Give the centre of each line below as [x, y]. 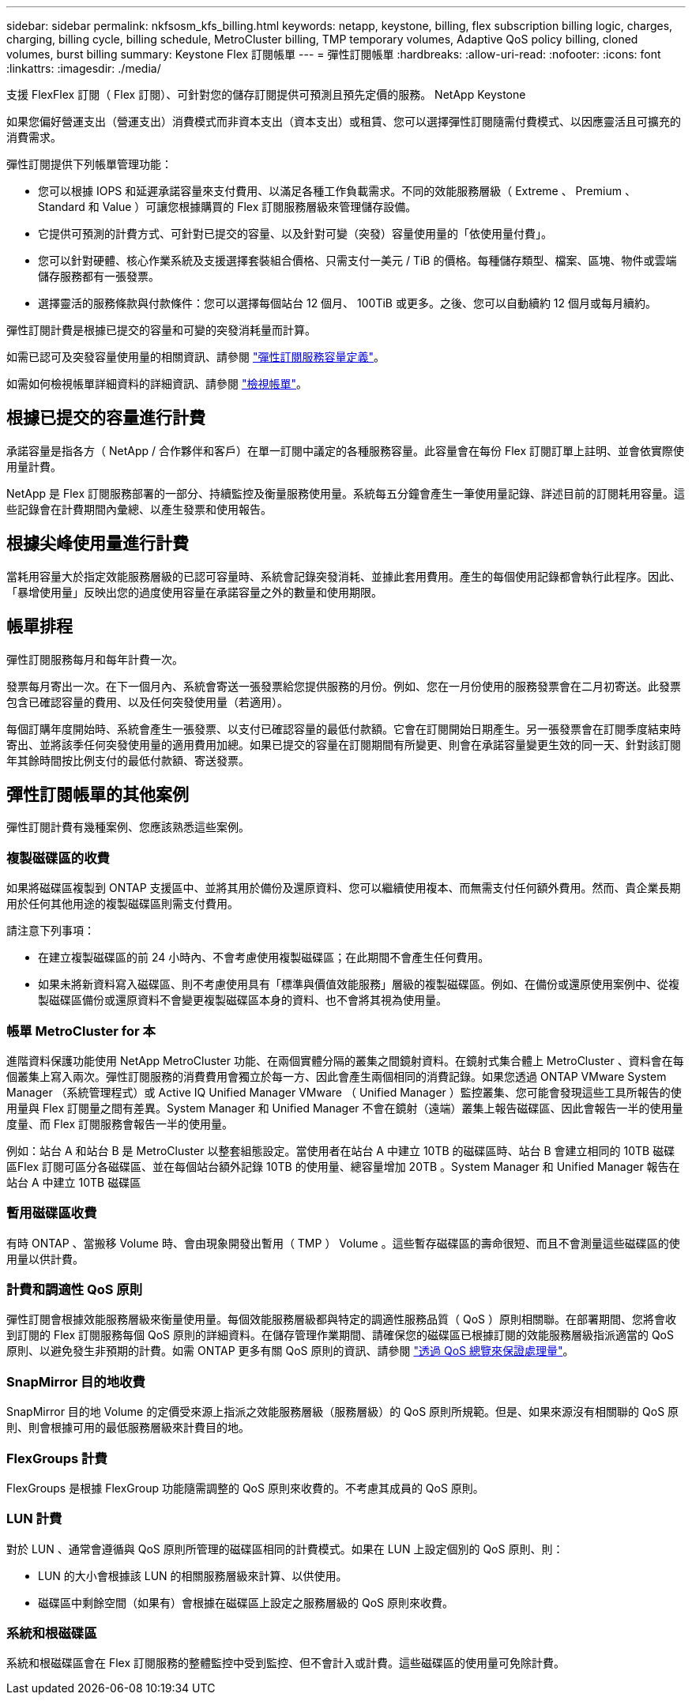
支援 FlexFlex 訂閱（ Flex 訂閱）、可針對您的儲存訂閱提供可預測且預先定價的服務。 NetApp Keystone [266, 94]
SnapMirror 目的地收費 [76, 1381]
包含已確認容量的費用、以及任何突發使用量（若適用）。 [147, 702]
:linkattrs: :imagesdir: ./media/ [84, 68]
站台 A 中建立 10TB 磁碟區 [74, 1182]
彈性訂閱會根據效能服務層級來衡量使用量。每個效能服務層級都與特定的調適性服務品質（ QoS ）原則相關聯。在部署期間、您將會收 [341, 1319]
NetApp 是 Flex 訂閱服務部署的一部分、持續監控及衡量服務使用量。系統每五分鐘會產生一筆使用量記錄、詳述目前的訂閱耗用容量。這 [346, 493]
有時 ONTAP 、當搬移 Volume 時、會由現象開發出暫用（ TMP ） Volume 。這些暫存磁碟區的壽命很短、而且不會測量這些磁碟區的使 [343, 1243]
